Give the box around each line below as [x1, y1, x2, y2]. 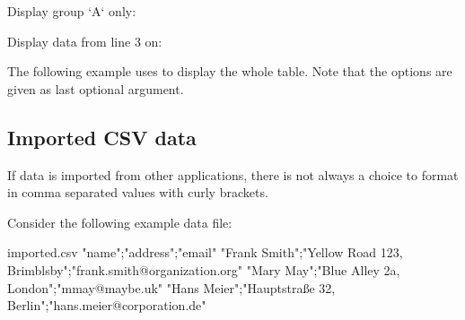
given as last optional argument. [7, 79, 184, 98]
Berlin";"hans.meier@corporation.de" [7, 296, 206, 315]
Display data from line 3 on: [7, 31, 162, 50]
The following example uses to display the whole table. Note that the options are [7, 62, 452, 81]
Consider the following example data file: [7, 212, 232, 231]
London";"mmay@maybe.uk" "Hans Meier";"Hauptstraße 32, [7, 278, 336, 297]
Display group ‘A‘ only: [7, 2, 136, 20]
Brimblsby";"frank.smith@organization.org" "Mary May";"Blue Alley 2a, [7, 260, 400, 279]
